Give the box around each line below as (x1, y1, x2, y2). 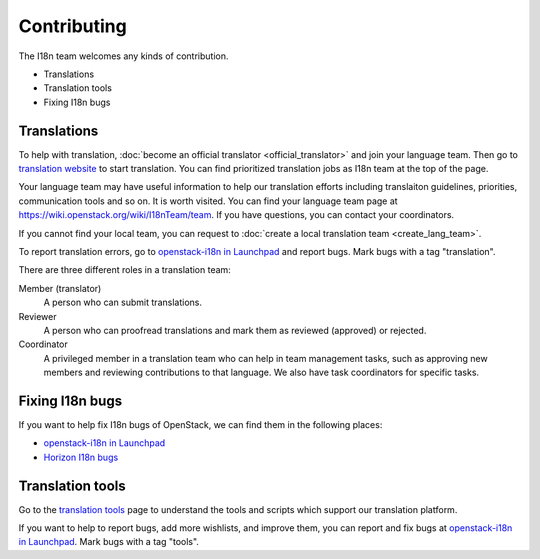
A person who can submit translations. (43, 296, 202, 309)
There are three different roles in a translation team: (18, 264, 232, 276)
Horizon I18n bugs (43, 451, 119, 463)
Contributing (18, 15, 127, 37)
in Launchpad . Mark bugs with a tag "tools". (18, 536, 200, 548)
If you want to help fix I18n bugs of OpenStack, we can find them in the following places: (18, 419, 383, 430)
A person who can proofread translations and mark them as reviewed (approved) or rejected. (43, 324, 427, 336)
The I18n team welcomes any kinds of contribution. (18, 50, 229, 62)
